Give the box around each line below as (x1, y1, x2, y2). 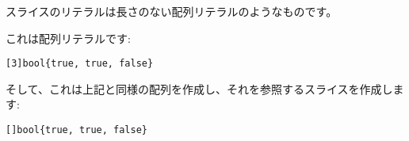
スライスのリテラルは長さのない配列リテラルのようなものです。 (6, 3, 338, 19)
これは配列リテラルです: (6, 29, 131, 46)
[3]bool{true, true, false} (6, 58, 154, 70)
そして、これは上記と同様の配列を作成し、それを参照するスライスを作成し (6, 80, 393, 97)
